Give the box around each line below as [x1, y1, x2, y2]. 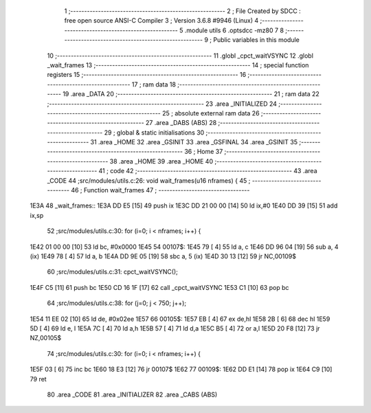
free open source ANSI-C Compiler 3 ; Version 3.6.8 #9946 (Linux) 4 [64, 16, 259, 25]
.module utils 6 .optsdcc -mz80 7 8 [184, 26, 284, 34]
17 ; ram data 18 [131, 80, 177, 89]
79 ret [30, 375, 47, 383]
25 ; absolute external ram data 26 [161, 109, 260, 117]
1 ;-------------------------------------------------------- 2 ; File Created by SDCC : [64, 7, 302, 15]
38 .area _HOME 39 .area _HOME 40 [109, 157, 213, 165]
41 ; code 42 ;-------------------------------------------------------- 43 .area [98, 167, 317, 175]
